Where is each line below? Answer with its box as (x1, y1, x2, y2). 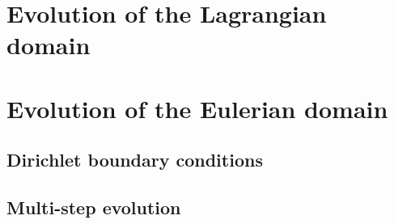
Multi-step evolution (6, 195, 181, 220)
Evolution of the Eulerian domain (6, 91, 388, 125)
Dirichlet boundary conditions (6, 147, 263, 172)
